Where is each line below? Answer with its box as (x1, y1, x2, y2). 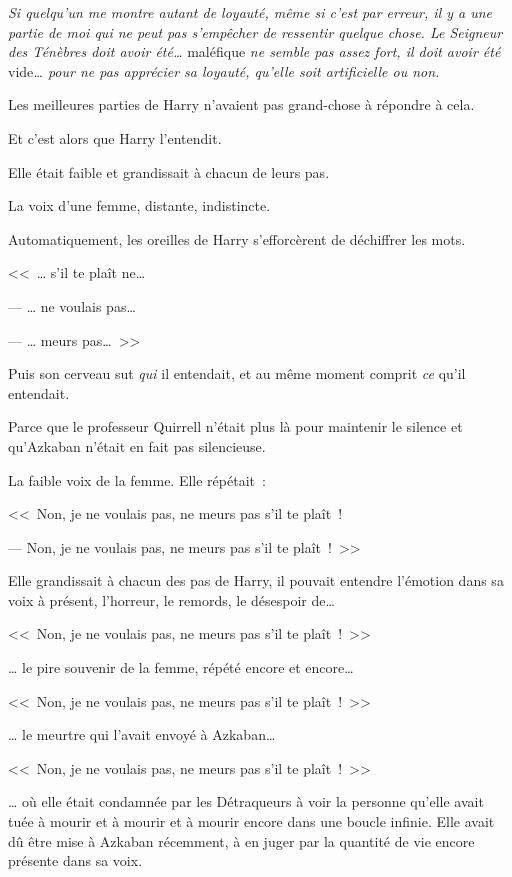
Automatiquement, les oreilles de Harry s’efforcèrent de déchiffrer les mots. (8, 228, 466, 249)
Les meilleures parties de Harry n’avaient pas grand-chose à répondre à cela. (8, 94, 475, 115)
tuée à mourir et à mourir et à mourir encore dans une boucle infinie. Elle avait (8, 811, 495, 832)
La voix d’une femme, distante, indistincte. (8, 195, 271, 216)
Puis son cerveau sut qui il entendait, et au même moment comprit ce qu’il (8, 363, 466, 384)
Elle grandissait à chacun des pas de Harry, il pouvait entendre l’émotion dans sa (8, 570, 504, 591)
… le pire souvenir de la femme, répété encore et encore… (8, 657, 354, 678)
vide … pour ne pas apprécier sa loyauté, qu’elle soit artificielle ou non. (8, 60, 440, 81)
